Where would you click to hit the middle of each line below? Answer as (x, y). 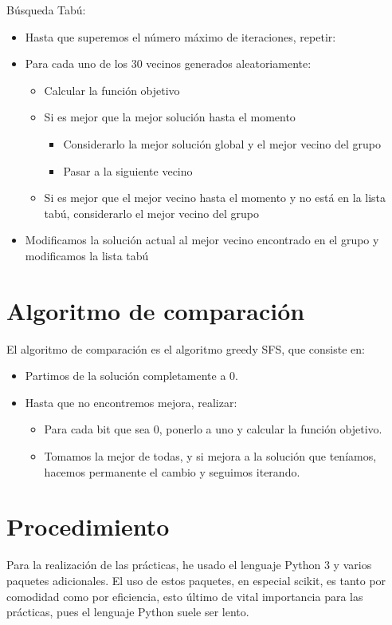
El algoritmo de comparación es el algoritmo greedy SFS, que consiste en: (186, 348)
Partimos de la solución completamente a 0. (131, 376)
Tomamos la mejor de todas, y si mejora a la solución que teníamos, (210, 456)
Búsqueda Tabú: (46, 10)
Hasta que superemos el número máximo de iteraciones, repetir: (180, 36)
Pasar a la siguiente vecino (128, 170)
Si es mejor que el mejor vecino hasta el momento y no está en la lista (215, 198)
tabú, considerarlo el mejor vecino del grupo (151, 213)
